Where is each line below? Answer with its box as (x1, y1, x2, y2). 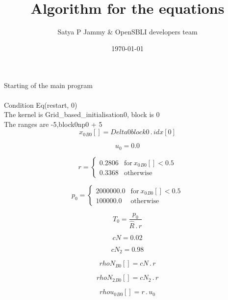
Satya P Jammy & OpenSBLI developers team (57, 27, 198, 37)
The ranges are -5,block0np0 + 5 (4, 119, 102, 129)
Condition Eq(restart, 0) (4, 99, 77, 110)
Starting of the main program (4, 80, 93, 90)
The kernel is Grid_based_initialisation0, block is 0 (4, 109, 160, 120)
